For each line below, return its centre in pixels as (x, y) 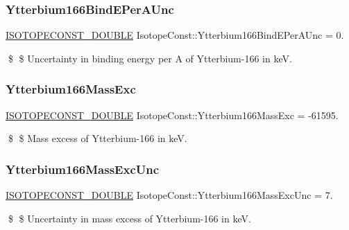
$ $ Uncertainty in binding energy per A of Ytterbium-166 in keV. (150, 58)
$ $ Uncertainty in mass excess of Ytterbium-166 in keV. (129, 218)
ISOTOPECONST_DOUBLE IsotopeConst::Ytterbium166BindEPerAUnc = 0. (175, 35)
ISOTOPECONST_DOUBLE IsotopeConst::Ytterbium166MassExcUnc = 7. (169, 195)
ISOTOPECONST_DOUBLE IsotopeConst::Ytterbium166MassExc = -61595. (172, 115)
